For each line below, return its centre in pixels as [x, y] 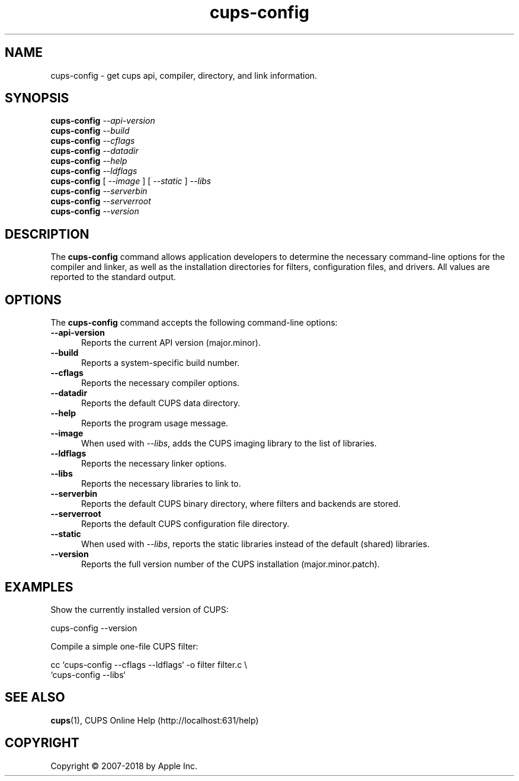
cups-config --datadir [94, 151]
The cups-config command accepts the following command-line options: [194, 323]
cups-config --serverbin [99, 191]
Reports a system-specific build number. [161, 363]
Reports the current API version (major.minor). [171, 343]
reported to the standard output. [113, 277]
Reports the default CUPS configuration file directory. [185, 524]
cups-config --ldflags [94, 171]
